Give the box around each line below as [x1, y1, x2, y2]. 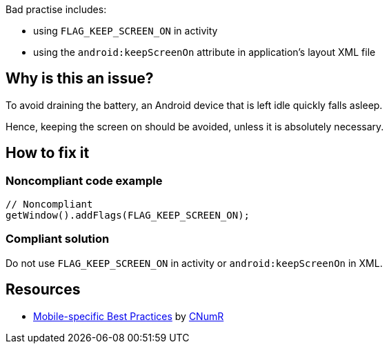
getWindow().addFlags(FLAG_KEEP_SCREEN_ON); [6, 210, 250, 221]
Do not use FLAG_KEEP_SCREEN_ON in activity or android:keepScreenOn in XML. [6, 257, 383, 269]
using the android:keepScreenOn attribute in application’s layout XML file [33, 46, 376, 58]
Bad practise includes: [6, 3, 107, 15]
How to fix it [6, 144, 90, 162]
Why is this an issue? [6, 70, 154, 88]
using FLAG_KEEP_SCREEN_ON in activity [33, 25, 218, 37]
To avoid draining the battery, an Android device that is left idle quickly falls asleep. [6, 99, 383, 111]
